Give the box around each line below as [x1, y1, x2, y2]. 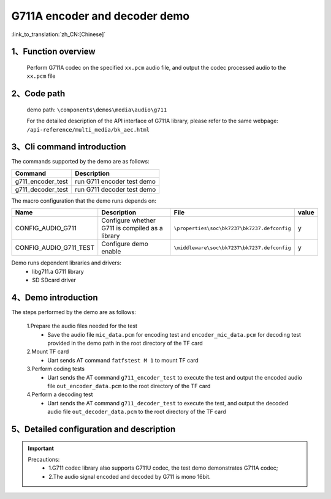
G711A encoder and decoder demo [11, 9, 190, 23]
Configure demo [101, 239, 148, 248]
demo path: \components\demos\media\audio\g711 [26, 106, 167, 113]
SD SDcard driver [32, 276, 77, 283]
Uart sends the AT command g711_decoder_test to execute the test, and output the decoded [47, 399, 289, 407]
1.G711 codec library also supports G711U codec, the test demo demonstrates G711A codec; [48, 464, 278, 471]
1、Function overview [11, 47, 96, 57]
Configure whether [101, 216, 156, 225]
